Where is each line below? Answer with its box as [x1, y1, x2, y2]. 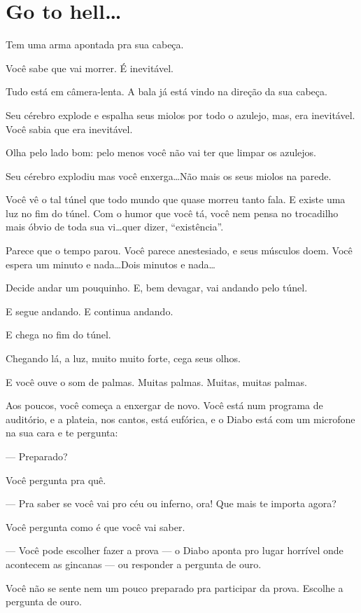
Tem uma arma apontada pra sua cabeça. [6, 37, 184, 52]
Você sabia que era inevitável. [6, 121, 133, 136]
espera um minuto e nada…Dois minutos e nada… [6, 256, 215, 271]
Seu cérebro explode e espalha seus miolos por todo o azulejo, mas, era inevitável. [6, 107, 355, 122]
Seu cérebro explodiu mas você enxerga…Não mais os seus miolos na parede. [6, 168, 332, 183]
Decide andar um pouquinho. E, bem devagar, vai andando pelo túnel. [6, 280, 308, 295]
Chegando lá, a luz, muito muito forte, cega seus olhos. [6, 351, 241, 366]
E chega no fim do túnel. [6, 327, 111, 342]
